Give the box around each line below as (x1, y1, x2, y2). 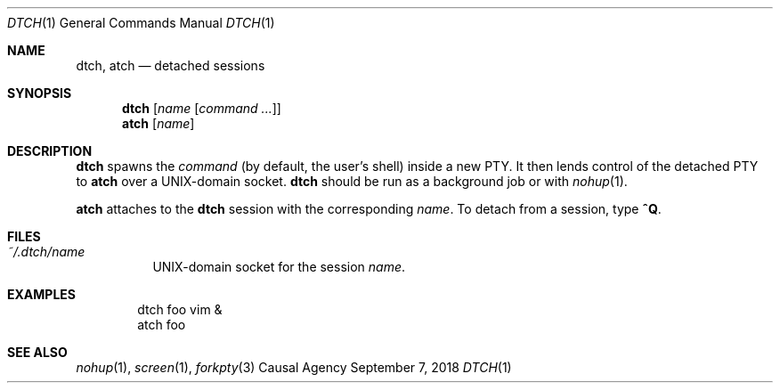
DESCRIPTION (7, 143, 93, 158)
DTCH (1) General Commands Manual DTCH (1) (7, 15, 275, 30)
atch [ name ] (122, 116, 195, 131)
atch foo (137, 317, 186, 332)
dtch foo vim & (137, 302, 223, 317)
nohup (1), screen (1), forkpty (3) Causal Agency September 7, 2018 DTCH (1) (76, 360, 512, 375)
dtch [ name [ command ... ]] (122, 101, 281, 116)
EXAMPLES (7, 287, 76, 302)
